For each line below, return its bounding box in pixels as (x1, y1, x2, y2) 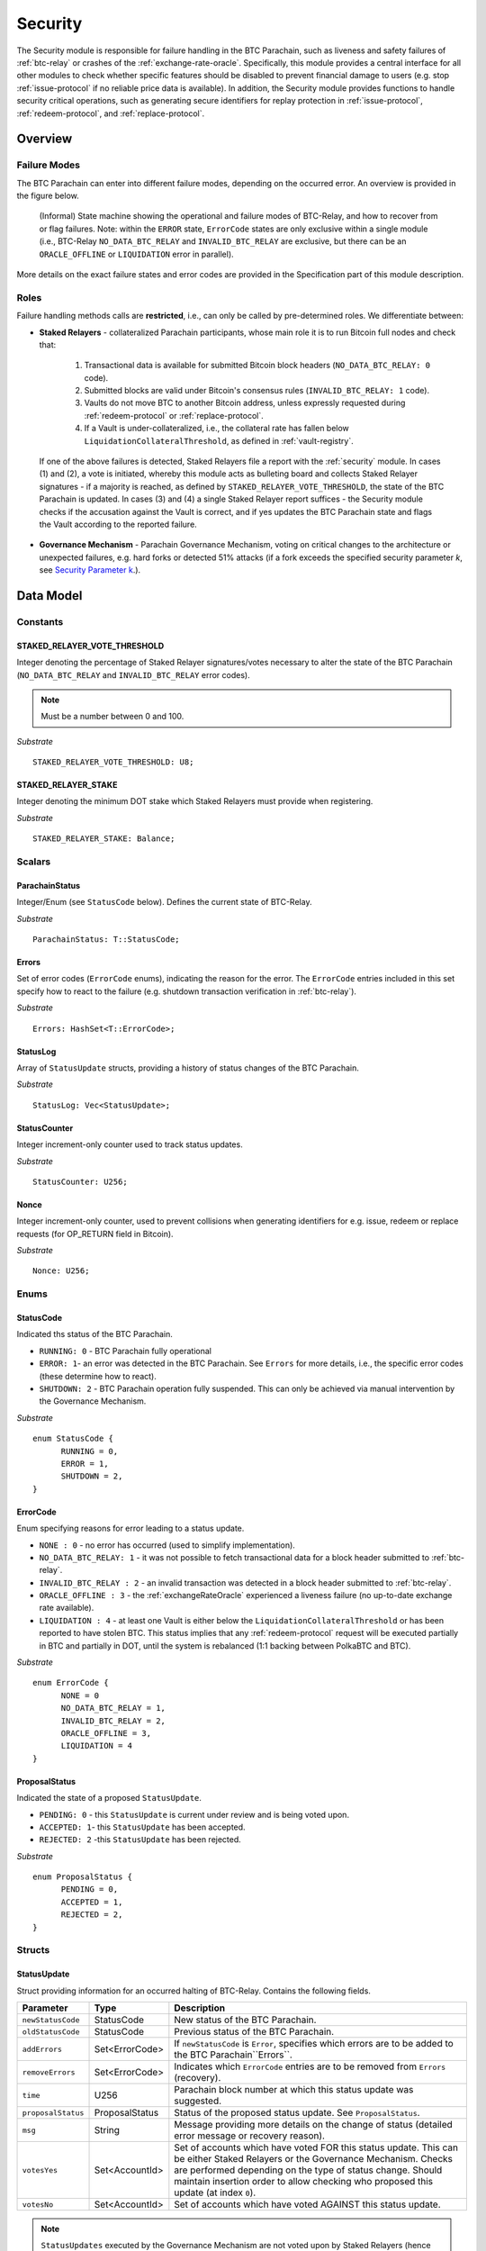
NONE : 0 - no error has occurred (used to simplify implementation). (39, 1540, 296, 1550)
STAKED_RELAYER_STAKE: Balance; (32, 834, 175, 844)
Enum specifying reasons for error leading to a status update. (16, 1523, 245, 1534)
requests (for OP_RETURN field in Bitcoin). (16, 1228, 175, 1239)
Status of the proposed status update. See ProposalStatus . (174, 2107, 420, 2119)
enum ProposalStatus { (32, 1872, 133, 1882)
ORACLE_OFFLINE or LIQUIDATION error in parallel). (39, 249, 234, 259)
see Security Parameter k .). (39, 565, 141, 575)
